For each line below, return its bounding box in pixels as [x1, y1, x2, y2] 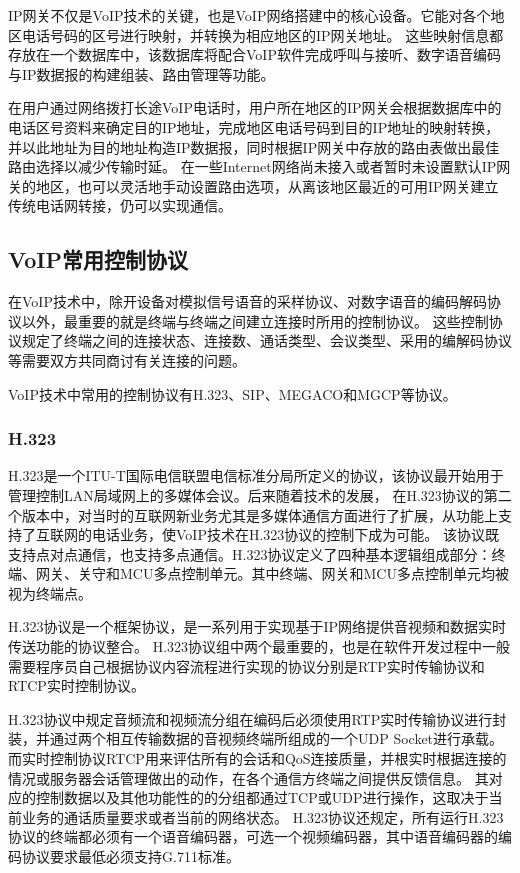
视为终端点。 [8, 582, 92, 603]
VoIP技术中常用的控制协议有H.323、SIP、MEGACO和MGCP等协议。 [8, 383, 457, 404]
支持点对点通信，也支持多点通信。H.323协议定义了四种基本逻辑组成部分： [8, 543, 492, 564]
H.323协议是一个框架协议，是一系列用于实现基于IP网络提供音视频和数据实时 [8, 616, 506, 637]
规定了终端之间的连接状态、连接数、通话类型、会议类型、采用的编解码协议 [21, 330, 512, 351]
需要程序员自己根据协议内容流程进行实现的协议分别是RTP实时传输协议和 [8, 655, 485, 676]
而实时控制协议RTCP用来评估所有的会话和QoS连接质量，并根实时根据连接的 [8, 748, 507, 769]
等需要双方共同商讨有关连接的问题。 [8, 349, 246, 370]
